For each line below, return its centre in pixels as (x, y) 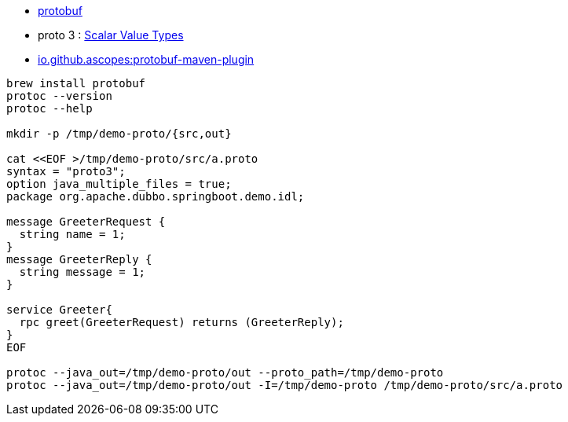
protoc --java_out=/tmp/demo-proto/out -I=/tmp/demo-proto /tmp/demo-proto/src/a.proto (285, 385)
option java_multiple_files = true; (119, 184)
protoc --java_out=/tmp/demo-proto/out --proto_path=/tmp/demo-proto (225, 372)
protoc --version (59, 96)
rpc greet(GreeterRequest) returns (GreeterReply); (181, 322)
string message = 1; (82, 272)
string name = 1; (72, 234)
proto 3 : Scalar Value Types (111, 35)
